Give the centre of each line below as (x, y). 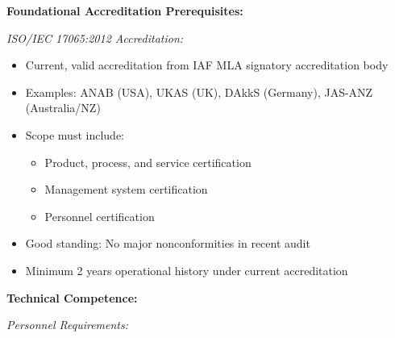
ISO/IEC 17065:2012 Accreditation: (95, 38)
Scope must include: (75, 134)
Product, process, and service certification (148, 162)
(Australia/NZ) (63, 108)
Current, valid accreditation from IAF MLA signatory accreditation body (207, 65)
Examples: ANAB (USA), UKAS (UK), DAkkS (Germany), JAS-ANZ (199, 92)
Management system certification (126, 189)
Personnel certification (100, 216)
